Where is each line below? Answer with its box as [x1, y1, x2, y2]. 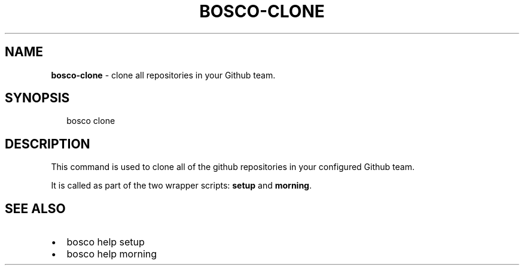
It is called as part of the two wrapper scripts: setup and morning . [51, 180, 312, 191]
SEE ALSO [5, 201, 66, 216]
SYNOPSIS [5, 90, 70, 106]
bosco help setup [66, 236, 145, 248]
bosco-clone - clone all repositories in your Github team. [51, 69, 276, 80]
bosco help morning [66, 248, 157, 260]
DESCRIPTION [5, 136, 90, 151]
